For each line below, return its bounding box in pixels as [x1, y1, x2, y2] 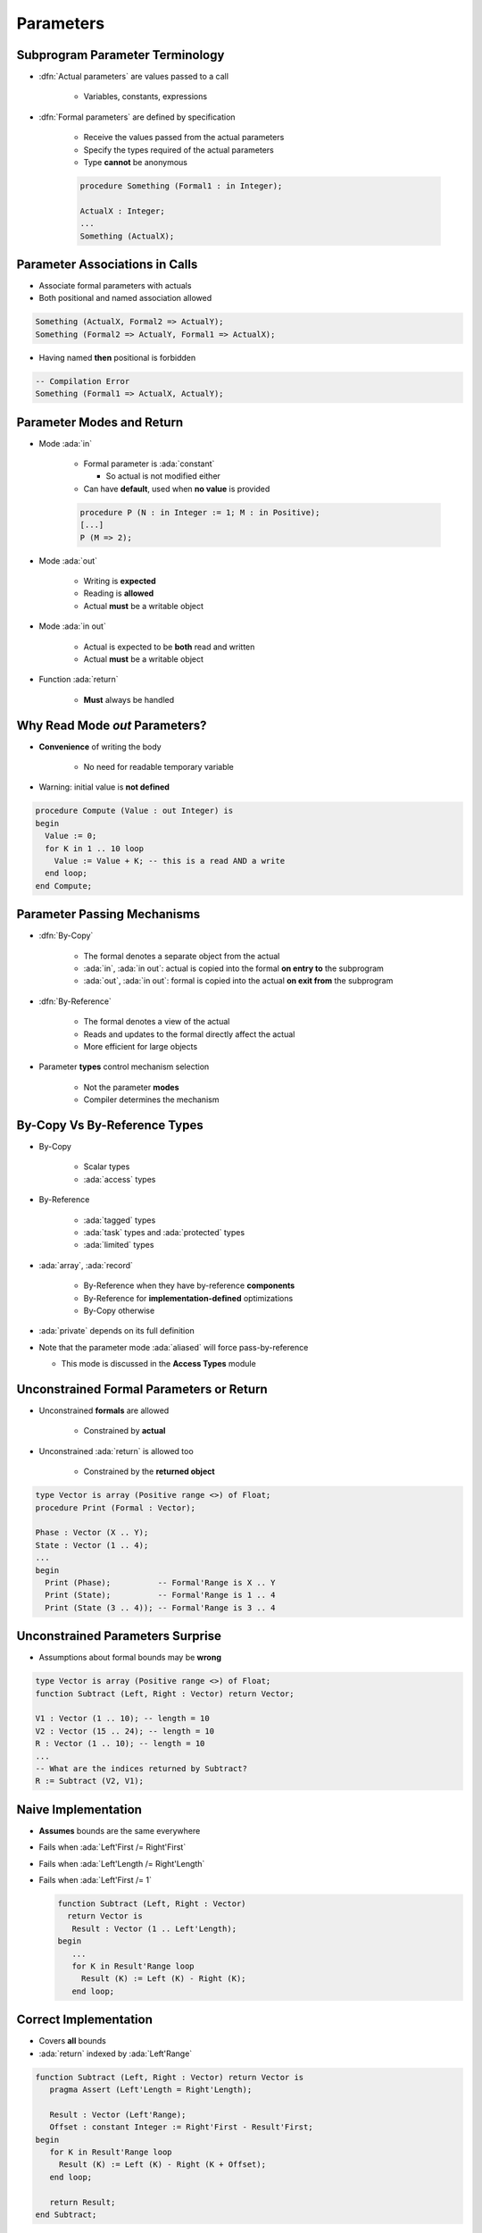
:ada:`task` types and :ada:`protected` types [83, 1227, 245, 1238]
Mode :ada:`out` [38, 555, 98, 566]
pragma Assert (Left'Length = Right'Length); [49, 2084, 253, 2095]
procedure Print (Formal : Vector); [35, 1502, 196, 1513]
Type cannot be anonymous [83, 157, 187, 168]
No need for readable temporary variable [83, 762, 234, 773]
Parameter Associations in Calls [16, 256, 198, 272]
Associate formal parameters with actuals [38, 280, 192, 291]
